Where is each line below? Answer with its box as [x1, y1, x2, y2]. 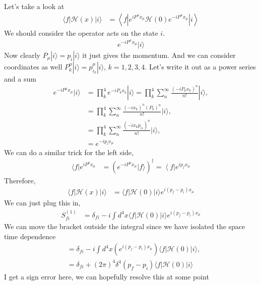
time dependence [4, 231, 56, 241]
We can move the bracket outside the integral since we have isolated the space [4, 221, 245, 232]
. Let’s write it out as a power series [145, 61, 256, 72]
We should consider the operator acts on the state [4, 27, 158, 38]
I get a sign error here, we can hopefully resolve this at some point [4, 271, 209, 281]
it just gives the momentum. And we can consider [82, 49, 236, 60]
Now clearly [4, 49, 40, 60]
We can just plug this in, [4, 197, 81, 208]
